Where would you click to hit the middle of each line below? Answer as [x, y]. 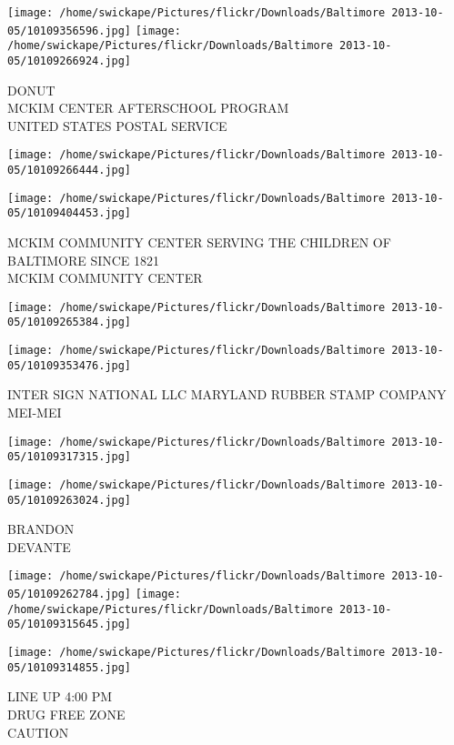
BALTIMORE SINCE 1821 [84, 260]
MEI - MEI [35, 413]
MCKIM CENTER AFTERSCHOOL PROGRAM [148, 108]
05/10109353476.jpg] [70, 365]
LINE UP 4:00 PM [60, 696]
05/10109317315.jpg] [70, 457]
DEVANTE [39, 546]
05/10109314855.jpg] [70, 667]
